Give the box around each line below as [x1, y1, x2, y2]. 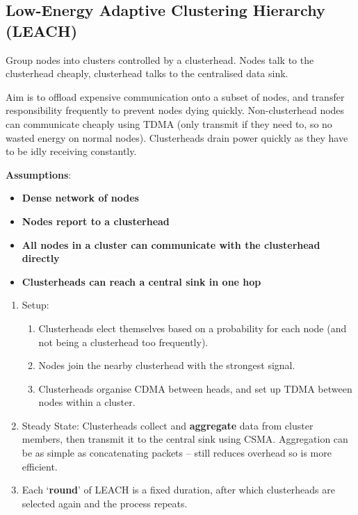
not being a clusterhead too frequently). [38, 334, 209, 349]
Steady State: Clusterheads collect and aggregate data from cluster [22, 418, 314, 432]
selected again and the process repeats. [22, 496, 188, 510]
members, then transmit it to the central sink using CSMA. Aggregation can [22, 432, 348, 446]
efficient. [22, 459, 58, 473]
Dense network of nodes [22, 190, 139, 205]
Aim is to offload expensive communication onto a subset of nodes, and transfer [6, 89, 345, 104]
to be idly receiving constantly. [6, 144, 137, 158]
